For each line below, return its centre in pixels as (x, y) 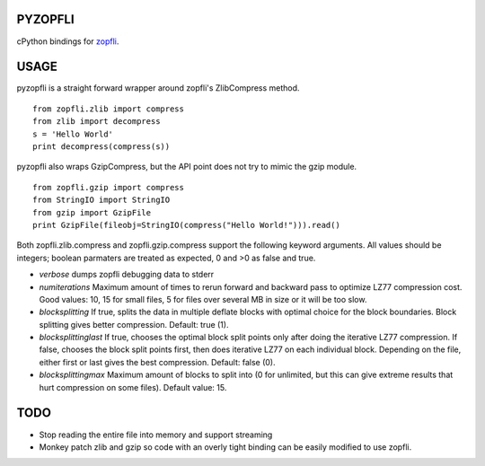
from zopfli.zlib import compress (108, 109)
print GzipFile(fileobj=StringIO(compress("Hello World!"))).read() (186, 225)
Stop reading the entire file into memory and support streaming (156, 435)
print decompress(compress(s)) (101, 146)
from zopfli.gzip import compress (108, 187)
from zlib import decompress (97, 122)
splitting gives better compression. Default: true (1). (134, 324)
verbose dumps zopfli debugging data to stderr (127, 275)
